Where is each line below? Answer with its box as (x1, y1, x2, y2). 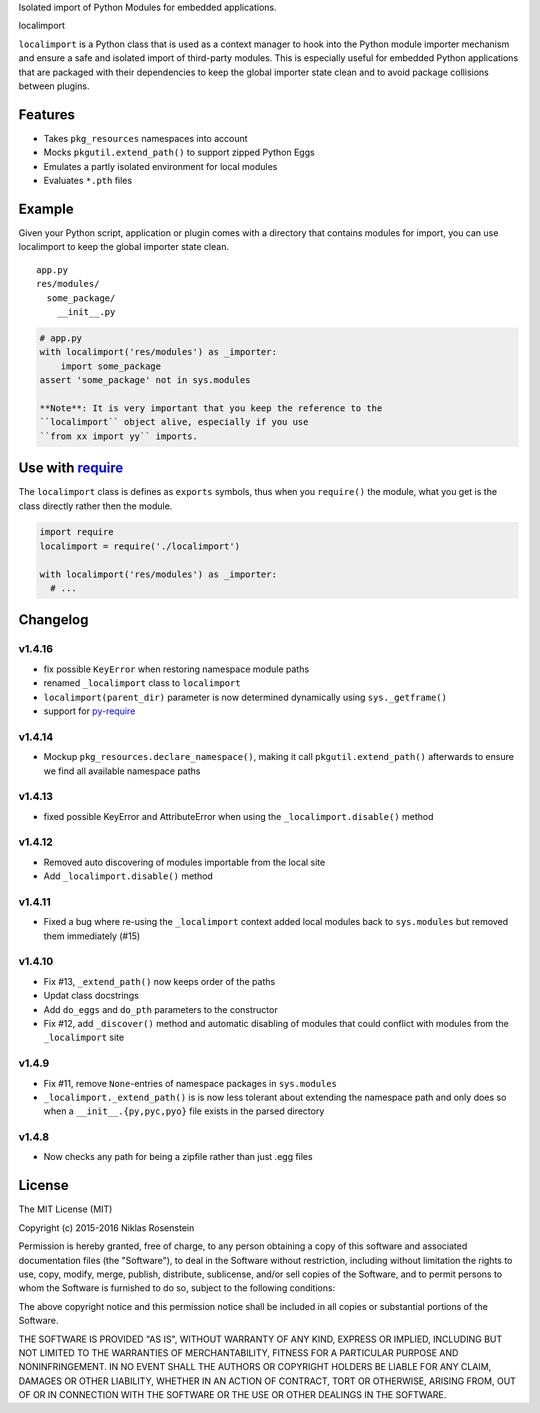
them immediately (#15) (43, 930, 141, 942)
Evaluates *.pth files (43, 175, 133, 187)
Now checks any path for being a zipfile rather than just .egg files (43, 1151, 314, 1163)
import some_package (60, 360, 162, 372)
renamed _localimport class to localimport (43, 677, 241, 689)
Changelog (18, 611, 89, 629)
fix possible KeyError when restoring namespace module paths (43, 663, 310, 675)
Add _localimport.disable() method (43, 870, 214, 882)
